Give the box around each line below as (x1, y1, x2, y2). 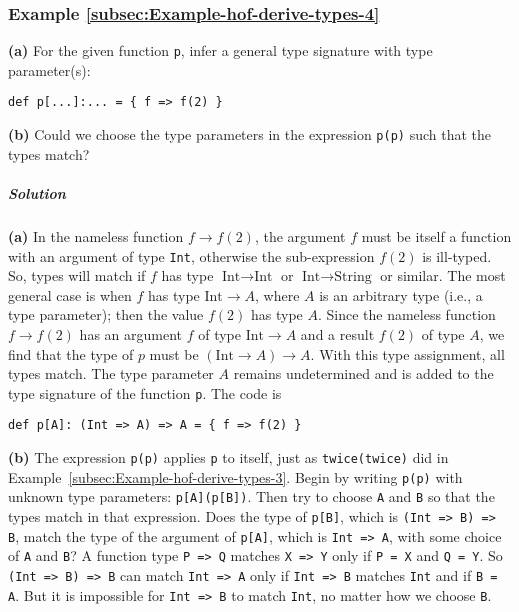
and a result (300, 323, 375, 344)
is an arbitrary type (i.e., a (319, 284, 483, 305)
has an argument (79, 323, 183, 344)
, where (255, 284, 300, 305)
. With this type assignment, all (310, 343, 505, 364)
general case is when (8, 284, 132, 305)
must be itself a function (361, 225, 512, 246)
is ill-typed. (422, 245, 492, 266)
